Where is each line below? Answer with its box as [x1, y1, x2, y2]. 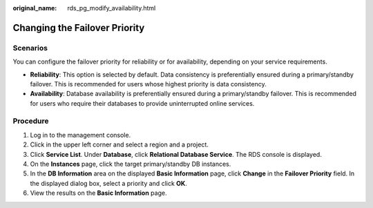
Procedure [12, 116, 49, 126]
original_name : [12, 4, 57, 12]
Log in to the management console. [30, 131, 131, 139]
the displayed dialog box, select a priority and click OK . [30, 179, 188, 187]
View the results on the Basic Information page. [30, 189, 167, 197]
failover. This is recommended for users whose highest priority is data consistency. [30, 79, 267, 88]
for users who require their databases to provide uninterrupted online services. [30, 99, 255, 107]
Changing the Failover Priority [12, 21, 145, 34]
